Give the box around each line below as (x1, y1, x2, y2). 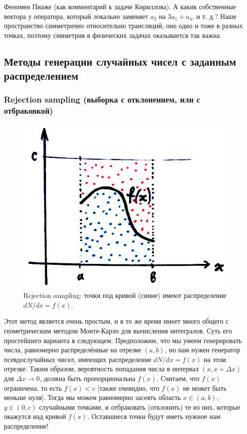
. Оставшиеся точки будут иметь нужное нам (87, 411, 221, 421)
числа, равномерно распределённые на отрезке (4, 345, 141, 355)
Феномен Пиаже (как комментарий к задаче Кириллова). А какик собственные (4, 1, 236, 11)
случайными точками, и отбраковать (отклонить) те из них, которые (39, 401, 240, 412)
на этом (203, 354, 226, 364)
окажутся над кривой (4, 411, 66, 421)
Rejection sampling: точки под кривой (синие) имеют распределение (23, 290, 227, 300)
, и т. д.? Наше (192, 11, 237, 21)
